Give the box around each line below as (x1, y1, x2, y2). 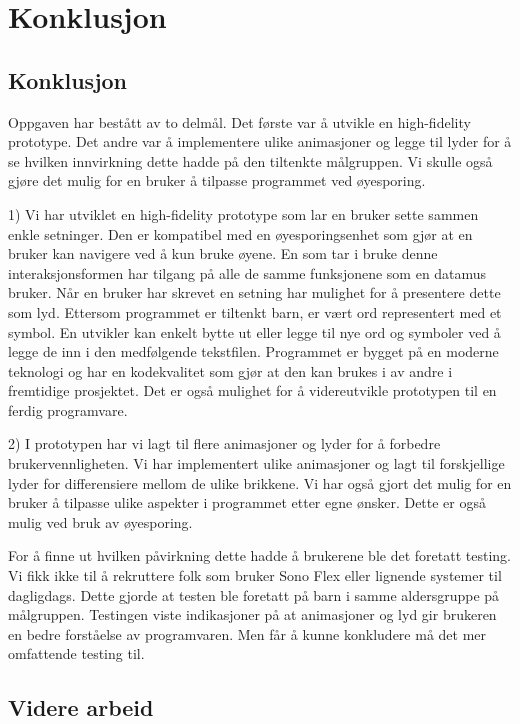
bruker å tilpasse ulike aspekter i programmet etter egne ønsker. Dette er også (8, 492, 487, 513)
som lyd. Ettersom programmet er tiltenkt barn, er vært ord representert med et (8, 301, 502, 322)
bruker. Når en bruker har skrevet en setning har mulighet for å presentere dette (8, 282, 501, 303)
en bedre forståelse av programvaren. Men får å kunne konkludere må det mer (8, 623, 487, 644)
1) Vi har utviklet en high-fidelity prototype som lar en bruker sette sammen (8, 203, 479, 224)
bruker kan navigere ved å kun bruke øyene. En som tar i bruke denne (8, 243, 438, 264)
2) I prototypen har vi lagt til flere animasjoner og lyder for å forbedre (8, 433, 441, 454)
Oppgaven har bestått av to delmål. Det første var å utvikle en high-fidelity (8, 111, 471, 132)
